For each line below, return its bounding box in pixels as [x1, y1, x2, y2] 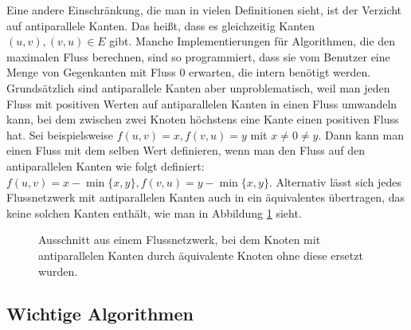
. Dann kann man [318, 126, 404, 143]
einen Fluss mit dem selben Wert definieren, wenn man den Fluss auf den [6, 142, 366, 159]
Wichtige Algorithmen [6, 301, 194, 326]
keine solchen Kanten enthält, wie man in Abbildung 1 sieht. [6, 204, 302, 221]
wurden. [38, 262, 78, 279]
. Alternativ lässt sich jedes [268, 173, 401, 190]
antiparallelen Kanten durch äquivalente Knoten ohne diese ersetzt [38, 246, 363, 263]
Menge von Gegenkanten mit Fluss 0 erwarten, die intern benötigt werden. [6, 64, 371, 81]
